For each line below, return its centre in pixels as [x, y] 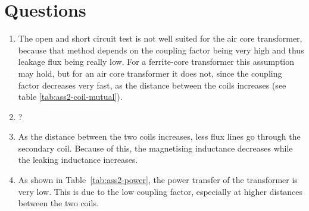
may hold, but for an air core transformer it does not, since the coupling [150, 73]
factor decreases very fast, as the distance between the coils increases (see [152, 85]
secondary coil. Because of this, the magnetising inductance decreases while [155, 148]
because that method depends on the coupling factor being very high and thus [161, 50]
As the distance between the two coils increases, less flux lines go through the [159, 136]
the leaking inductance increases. [78, 160]
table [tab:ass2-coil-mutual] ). [70, 97]
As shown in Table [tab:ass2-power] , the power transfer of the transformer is [158, 180]
